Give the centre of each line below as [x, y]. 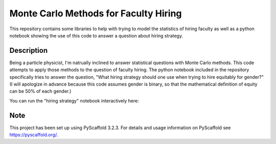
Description [29, 50]
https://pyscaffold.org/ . [34, 135]
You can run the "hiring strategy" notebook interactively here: [74, 100]
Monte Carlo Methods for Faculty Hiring [96, 13]
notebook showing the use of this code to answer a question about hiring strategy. [96, 35]
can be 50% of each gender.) [40, 91]
